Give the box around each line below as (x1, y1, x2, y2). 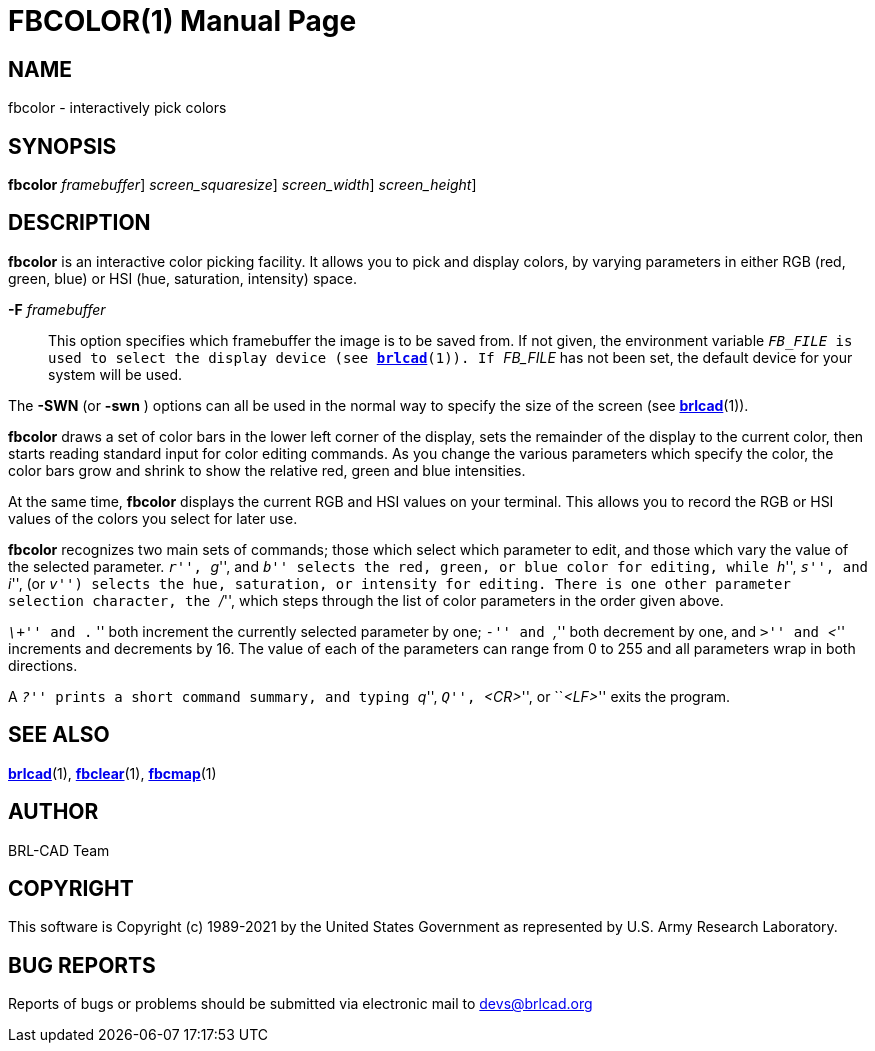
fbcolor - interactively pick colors (8, 99, 227, 117)
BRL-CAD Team (8, 841, 110, 859)
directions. (8, 656, 78, 674)
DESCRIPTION (8, 210, 151, 236)
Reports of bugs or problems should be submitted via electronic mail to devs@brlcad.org (8, 995, 593, 1013)
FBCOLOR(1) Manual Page (8, 4, 357, 38)
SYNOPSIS (8, 133, 117, 159)
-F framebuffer (8, 300, 106, 318)
